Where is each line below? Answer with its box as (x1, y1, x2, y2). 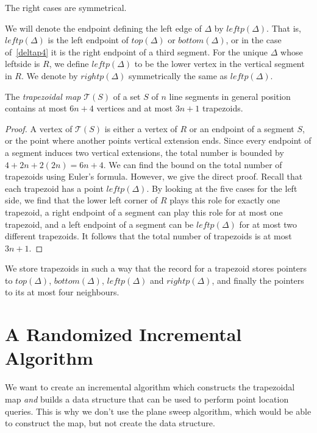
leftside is (5, 57, 40, 70)
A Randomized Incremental (5, 322, 242, 347)
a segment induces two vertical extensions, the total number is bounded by (5, 146, 284, 158)
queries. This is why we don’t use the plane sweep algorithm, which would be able (5, 404, 312, 417)
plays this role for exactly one (169, 194, 280, 206)
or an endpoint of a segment (189, 122, 294, 135)
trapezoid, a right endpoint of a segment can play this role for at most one (5, 205, 283, 218)
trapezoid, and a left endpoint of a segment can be (5, 217, 194, 230)
